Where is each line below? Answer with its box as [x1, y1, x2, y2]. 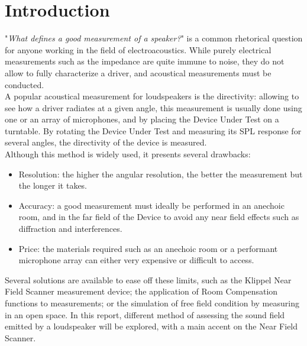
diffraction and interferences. [18, 222, 122, 235]
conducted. [5, 78, 44, 90]
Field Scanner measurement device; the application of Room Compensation [5, 285, 278, 298]
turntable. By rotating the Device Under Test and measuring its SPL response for [5, 124, 302, 137]
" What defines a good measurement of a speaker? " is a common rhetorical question [5, 32, 303, 44]
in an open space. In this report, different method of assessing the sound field [5, 308, 285, 321]
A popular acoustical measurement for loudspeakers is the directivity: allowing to [5, 90, 299, 102]
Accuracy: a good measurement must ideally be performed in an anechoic [18, 199, 285, 211]
